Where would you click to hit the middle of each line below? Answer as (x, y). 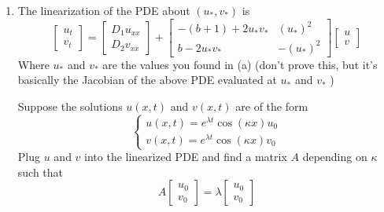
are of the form (272, 106)
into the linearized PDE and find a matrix (186, 157)
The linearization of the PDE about (104, 10)
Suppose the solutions (70, 106)
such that (41, 172)
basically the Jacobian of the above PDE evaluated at (147, 80)
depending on (335, 157)
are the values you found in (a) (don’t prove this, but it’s (240, 64)
